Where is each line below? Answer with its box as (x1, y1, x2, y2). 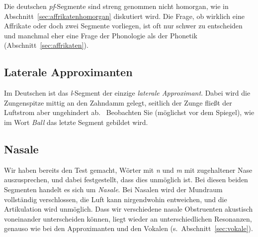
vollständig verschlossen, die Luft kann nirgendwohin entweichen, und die (4, 194, 227, 204)
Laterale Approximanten (4, 64, 133, 80)
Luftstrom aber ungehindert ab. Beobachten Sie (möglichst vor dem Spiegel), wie (4, 107, 255, 118)
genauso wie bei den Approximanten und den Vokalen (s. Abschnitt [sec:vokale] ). (4, 223, 253, 234)
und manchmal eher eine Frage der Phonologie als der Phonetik (4, 30, 197, 40)
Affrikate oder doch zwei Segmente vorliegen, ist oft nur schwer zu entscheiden (4, 20, 243, 31)
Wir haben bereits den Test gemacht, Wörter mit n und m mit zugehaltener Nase (4, 164, 253, 175)
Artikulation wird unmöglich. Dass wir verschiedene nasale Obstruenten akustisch (4, 204, 253, 214)
